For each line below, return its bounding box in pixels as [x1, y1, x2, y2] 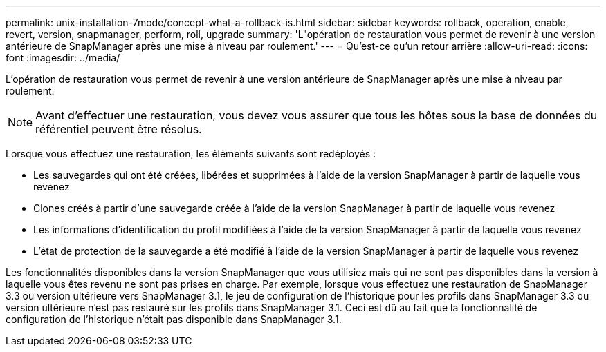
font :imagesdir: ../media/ [6, 52, 120, 63]
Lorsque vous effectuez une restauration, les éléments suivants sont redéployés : [6, 148, 376, 159]
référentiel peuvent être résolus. [35, 122, 202, 136]
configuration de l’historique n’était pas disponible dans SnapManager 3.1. [6, 313, 342, 325]
